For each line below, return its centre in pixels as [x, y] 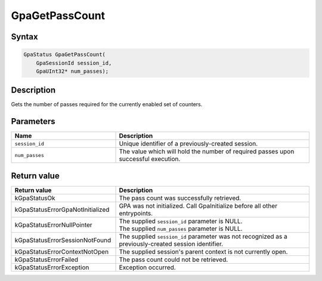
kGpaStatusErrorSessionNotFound [63, 240]
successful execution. [150, 159]
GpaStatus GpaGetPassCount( [64, 55]
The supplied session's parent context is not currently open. [203, 252]
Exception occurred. [147, 267]
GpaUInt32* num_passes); [72, 71]
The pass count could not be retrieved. [174, 260]
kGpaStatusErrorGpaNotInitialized [62, 209]
